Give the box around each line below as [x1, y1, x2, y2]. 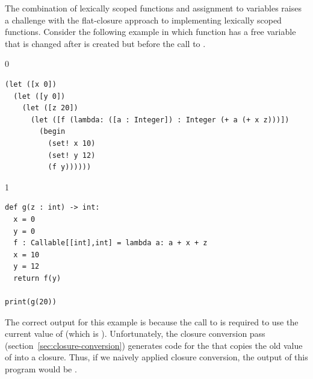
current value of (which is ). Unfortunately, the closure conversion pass [5, 327, 265, 340]
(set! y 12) [48, 151, 96, 160]
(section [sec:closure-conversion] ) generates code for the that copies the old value [5, 339, 303, 351]
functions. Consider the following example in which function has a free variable [5, 25, 296, 38]
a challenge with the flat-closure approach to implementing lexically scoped [5, 13, 282, 26]
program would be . [5, 363, 77, 375]
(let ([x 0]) [5, 80, 57, 89]
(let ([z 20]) [22, 104, 78, 113]
